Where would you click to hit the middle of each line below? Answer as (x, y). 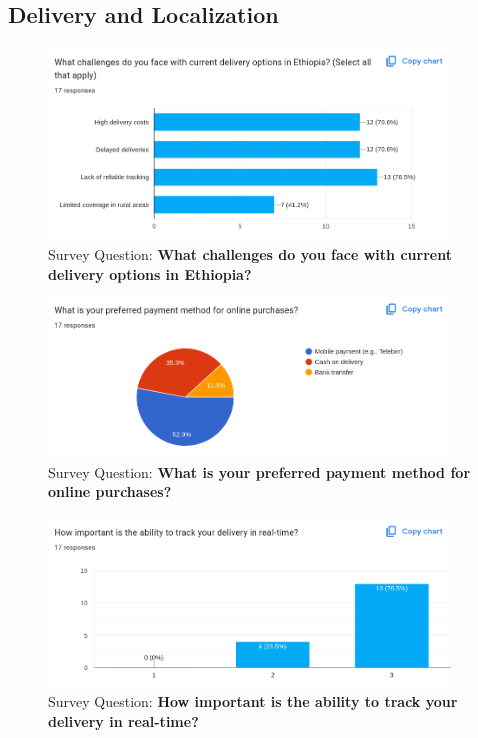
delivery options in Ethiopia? (150, 273)
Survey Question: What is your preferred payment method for (259, 471)
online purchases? (110, 491)
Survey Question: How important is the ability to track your (253, 701)
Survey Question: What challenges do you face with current (250, 254)
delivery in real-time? (123, 721)
